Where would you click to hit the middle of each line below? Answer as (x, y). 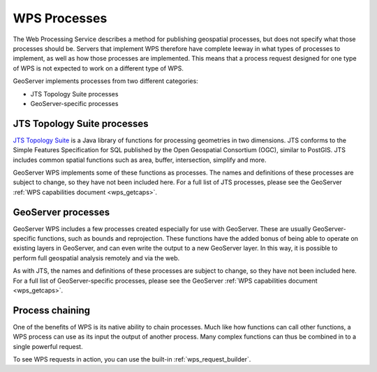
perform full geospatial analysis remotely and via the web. (96, 258)
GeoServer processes (61, 212)
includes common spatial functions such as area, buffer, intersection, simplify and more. (140, 160)
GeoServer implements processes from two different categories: (105, 81)
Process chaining (52, 310)
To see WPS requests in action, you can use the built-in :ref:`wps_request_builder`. (132, 359)
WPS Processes (60, 18)
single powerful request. (48, 346)
